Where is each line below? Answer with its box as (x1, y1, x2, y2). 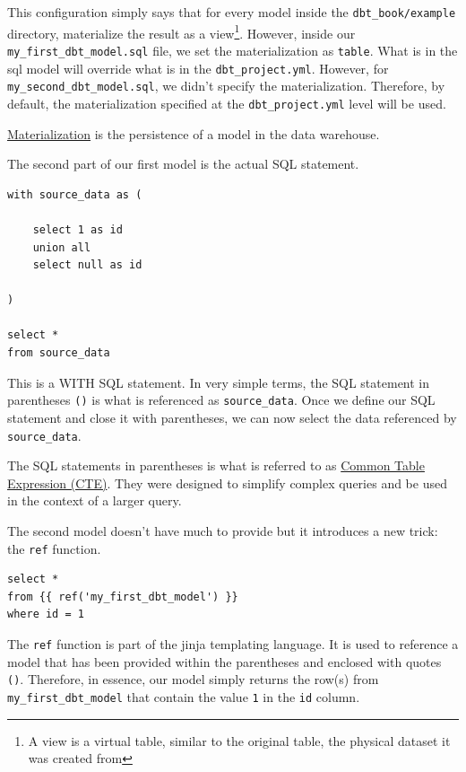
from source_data (7, 347, 110, 360)
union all (32, 241, 91, 254)
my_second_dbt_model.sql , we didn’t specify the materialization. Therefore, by (7, 76, 445, 95)
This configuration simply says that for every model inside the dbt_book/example (7, 3, 456, 21)
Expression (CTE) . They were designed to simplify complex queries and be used (7, 473, 447, 492)
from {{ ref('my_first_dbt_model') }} (7, 590, 238, 603)
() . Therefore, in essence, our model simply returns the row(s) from (7, 670, 379, 689)
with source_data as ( (7, 188, 142, 201)
